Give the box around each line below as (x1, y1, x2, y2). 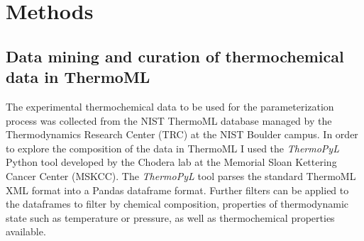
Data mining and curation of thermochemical (6, 45, 344, 67)
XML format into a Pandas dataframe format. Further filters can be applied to (6, 182, 349, 197)
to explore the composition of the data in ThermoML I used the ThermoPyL (6, 140, 339, 155)
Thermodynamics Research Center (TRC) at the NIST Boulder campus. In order (6, 127, 358, 142)
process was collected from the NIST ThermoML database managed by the (6, 113, 332, 128)
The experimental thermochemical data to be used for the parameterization (6, 99, 334, 113)
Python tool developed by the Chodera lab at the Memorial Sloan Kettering (6, 155, 337, 169)
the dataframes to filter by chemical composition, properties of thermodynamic (6, 196, 349, 211)
